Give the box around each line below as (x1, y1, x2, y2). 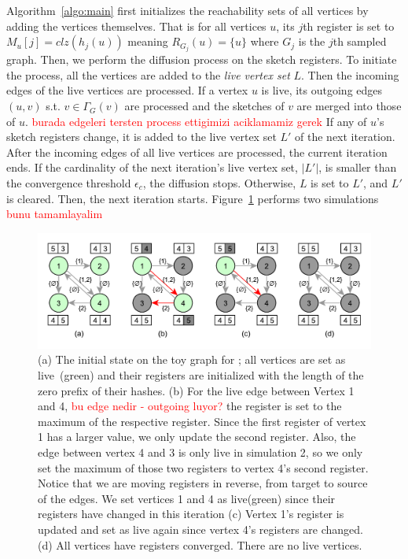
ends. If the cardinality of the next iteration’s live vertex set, (6, 159, 298, 176)
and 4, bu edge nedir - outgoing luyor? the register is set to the (38, 398, 342, 414)
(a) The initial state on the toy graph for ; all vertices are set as (38, 351, 346, 368)
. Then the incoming (301, 66, 399, 83)
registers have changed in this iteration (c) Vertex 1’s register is (38, 505, 344, 522)
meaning (127, 33, 168, 50)
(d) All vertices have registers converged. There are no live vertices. (38, 536, 362, 553)
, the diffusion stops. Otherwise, (142, 175, 296, 191)
